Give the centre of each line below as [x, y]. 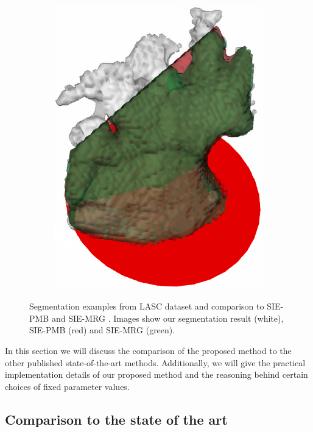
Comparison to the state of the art [116, 419]
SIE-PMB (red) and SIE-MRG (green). [102, 330]
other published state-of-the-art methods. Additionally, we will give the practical [155, 362]
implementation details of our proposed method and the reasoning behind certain [156, 374]
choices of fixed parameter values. [67, 386]
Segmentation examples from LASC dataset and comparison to [147, 306]
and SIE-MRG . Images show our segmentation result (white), [167, 318]
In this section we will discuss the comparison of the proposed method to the [148, 351]
